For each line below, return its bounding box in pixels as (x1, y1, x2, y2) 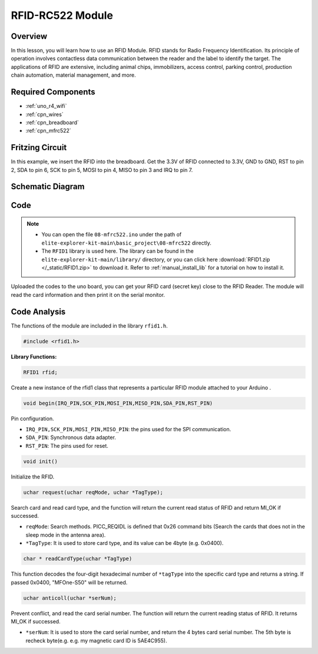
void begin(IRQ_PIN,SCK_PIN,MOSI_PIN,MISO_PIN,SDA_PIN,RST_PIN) (23, 399, 213, 407)
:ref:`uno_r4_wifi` (25, 103, 67, 110)
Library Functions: (11, 353, 57, 360)
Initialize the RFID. (11, 473, 55, 480)
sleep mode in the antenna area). (25, 531, 106, 539)
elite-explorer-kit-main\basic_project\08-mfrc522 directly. (41, 239, 212, 246)
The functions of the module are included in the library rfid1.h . (11, 322, 168, 329)
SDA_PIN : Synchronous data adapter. (25, 434, 116, 441)
